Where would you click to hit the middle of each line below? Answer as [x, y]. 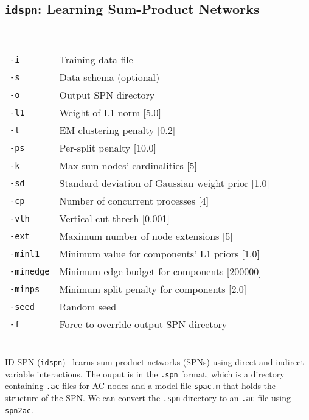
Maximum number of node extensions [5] [146, 236]
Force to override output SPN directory [143, 324]
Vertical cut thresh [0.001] [115, 219]
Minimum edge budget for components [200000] [160, 271]
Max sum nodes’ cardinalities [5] [128, 166]
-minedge [30, 271]
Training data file [96, 60]
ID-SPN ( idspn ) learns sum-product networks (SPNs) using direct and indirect [154, 361]
